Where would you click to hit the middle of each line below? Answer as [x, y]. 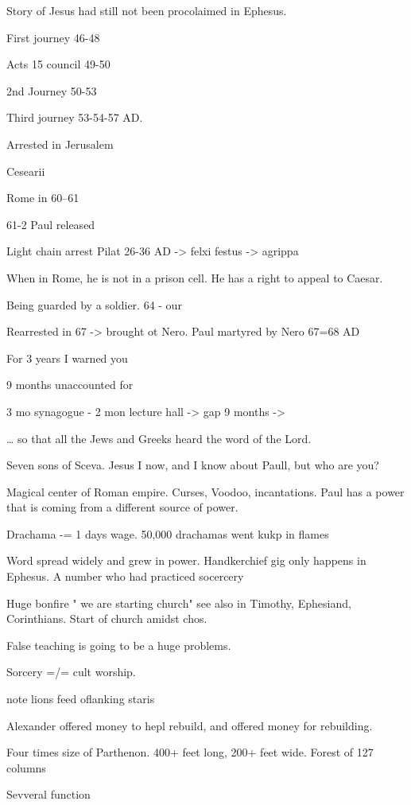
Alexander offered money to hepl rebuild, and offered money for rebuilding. [190, 725]
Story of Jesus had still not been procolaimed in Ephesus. [147, 10]
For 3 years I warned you [67, 358]
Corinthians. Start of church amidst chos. [107, 618]
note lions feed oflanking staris [81, 699]
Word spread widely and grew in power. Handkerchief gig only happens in [186, 560]
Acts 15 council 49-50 [58, 64]
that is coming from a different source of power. [122, 507]
